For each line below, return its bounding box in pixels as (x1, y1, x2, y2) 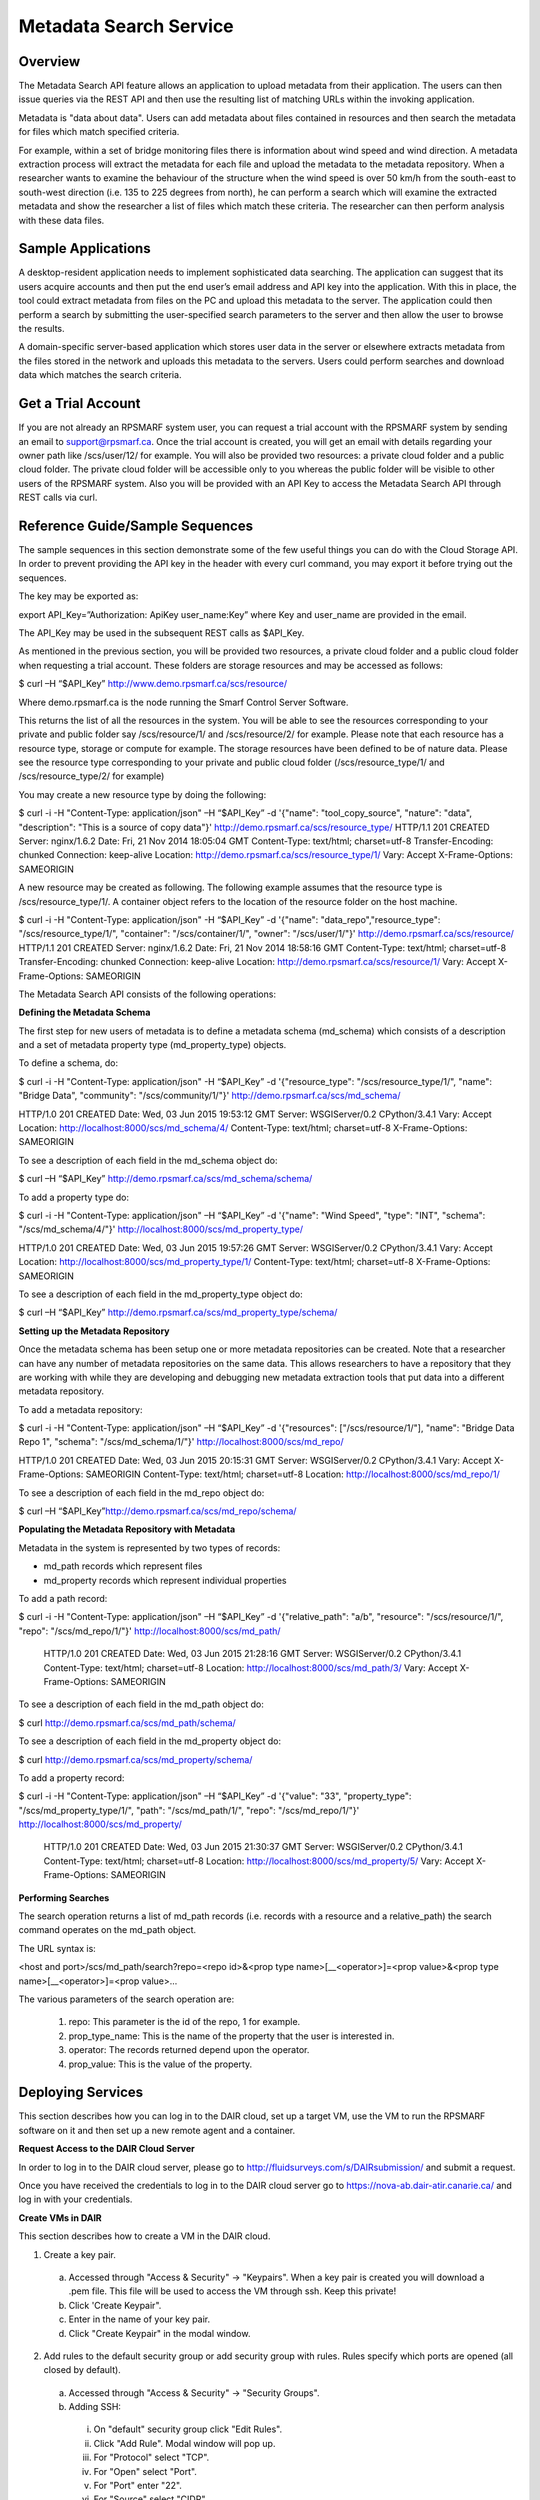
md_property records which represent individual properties (43, 1574, 287, 1586)
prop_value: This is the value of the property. (68, 2058, 253, 2070)
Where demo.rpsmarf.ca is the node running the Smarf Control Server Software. (18, 696, 349, 708)
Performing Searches (18, 1891, 110, 1904)
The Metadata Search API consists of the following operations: (18, 988, 277, 1000)
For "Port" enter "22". (93, 2480, 182, 2492)
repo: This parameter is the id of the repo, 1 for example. (68, 2016, 301, 2028)
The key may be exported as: (18, 590, 139, 602)
